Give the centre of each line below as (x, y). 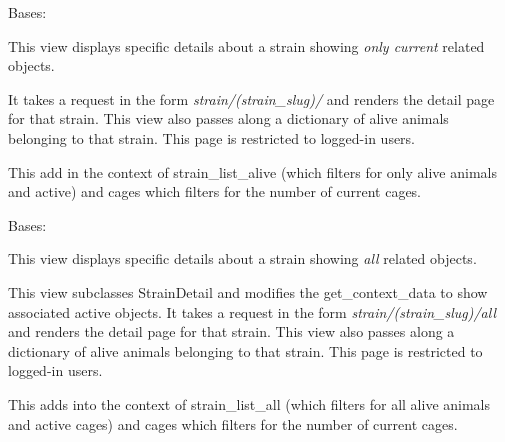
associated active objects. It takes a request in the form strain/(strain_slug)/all (252, 311)
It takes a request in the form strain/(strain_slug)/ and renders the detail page (251, 98)
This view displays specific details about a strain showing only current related (246, 45)
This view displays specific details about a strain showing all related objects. (242, 258)
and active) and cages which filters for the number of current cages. (215, 191)
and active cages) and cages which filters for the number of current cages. (233, 423)
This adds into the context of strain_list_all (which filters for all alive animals (249, 403)
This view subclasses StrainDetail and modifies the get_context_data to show (248, 291)
